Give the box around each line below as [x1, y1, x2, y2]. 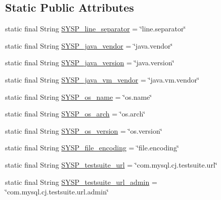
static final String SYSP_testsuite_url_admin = [5, 176, 157, 187]
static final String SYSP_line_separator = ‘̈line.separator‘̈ [5, 23, 186, 34]
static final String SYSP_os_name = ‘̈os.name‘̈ [5, 91, 152, 102]
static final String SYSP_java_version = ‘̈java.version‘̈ [5, 57, 174, 68]
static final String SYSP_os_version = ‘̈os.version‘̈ [5, 125, 162, 136]
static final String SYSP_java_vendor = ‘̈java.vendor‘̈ [5, 40, 173, 51]
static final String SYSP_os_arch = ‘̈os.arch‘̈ [5, 108, 146, 119]
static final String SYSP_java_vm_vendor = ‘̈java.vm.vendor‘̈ [5, 74, 199, 85]
